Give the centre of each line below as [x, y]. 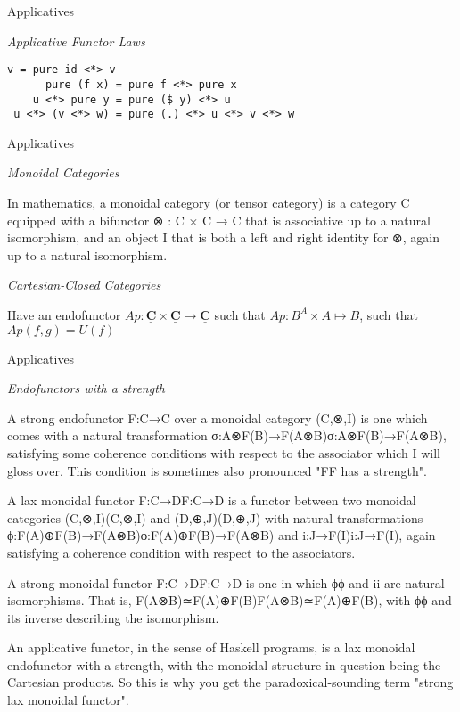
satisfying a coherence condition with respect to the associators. [181, 552]
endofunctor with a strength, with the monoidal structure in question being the [224, 664]
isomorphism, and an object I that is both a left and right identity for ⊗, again [224, 237]
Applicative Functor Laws [76, 41]
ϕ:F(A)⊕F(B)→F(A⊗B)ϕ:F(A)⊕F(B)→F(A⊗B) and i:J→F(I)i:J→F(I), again [222, 535]
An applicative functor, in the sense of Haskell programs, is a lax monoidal [211, 647]
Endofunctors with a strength [86, 388]
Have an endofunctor [64, 314]
